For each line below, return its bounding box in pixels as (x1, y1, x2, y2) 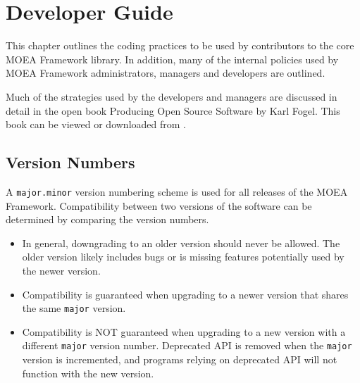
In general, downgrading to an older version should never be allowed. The (22, 235, 340, 250)
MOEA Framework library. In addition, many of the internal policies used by (6, 51, 339, 66)
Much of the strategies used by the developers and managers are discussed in (6, 89, 337, 103)
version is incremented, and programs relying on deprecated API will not (22, 352, 337, 367)
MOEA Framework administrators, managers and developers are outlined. (6, 65, 325, 80)
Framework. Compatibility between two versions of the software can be (6, 198, 312, 213)
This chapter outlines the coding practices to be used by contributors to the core (6, 38, 354, 53)
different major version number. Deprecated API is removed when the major (22, 338, 352, 353)
